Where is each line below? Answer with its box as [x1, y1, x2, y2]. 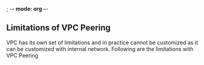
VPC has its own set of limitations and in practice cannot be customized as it [6, 39, 199, 46]
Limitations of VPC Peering [6, 22, 111, 33]
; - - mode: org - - [6, 5, 49, 12]
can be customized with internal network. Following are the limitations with [6, 45, 194, 52]
